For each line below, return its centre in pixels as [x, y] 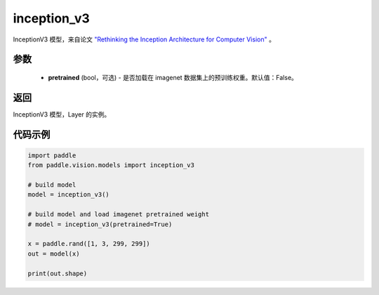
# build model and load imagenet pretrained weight [119, 215]
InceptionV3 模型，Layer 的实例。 [62, 114]
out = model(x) [54, 254]
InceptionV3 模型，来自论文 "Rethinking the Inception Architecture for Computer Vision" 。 [144, 39]
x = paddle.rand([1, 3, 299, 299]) [89, 244]
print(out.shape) [58, 273]
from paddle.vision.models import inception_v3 [111, 165]
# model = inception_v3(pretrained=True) [100, 224]
